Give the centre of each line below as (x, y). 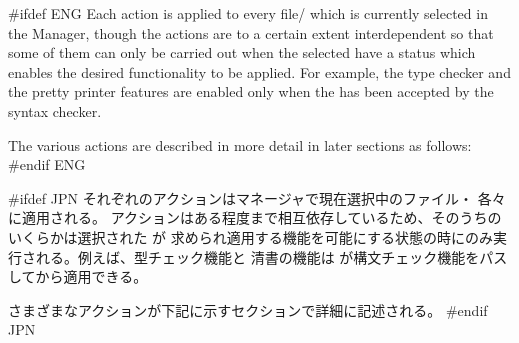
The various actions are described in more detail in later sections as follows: (240, 144)
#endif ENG (47, 164)
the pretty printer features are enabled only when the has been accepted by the (251, 91)
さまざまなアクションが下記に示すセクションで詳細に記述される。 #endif (248, 309)
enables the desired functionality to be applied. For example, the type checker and (259, 71)
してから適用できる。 (78, 276)
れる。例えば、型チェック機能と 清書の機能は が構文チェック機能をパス (271, 256)
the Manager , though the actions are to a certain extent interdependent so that (251, 32)
